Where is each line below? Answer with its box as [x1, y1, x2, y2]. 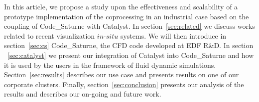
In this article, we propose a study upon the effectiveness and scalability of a [4, 1, 238, 11]
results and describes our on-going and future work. [4, 89, 161, 99]
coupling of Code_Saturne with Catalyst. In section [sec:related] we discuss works [4, 21, 255, 31]
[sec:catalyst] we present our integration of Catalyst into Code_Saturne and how [7, 50, 254, 60]
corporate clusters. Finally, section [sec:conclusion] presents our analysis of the [4, 79, 244, 89]
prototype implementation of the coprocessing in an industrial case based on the [4, 11, 249, 21]
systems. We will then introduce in [120, 30, 227, 41]
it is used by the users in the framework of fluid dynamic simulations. [4, 59, 216, 70]
